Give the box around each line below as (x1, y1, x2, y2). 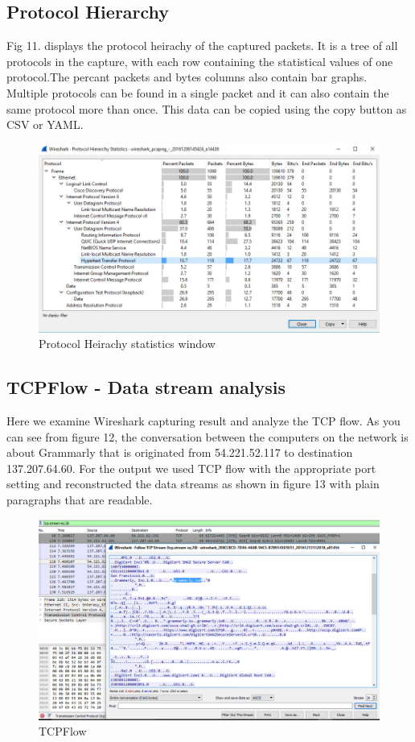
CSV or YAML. (6, 116, 84, 133)
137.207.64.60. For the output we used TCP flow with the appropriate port (6, 459, 376, 476)
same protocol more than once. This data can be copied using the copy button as (6, 100, 407, 117)
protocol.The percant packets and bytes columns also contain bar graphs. (6, 68, 368, 85)
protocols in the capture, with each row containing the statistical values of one (6, 52, 393, 69)
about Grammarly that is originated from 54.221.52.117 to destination (6, 444, 353, 461)
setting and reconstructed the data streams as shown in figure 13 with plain (6, 475, 380, 492)
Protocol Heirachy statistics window (39, 335, 216, 352)
